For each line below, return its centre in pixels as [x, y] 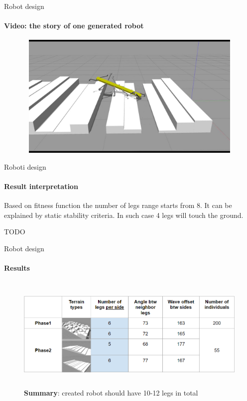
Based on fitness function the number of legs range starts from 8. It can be [118, 205]
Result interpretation [41, 186]
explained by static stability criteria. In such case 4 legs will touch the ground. [124, 215]
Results [17, 268]
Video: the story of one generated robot [74, 26]
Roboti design [25, 166]
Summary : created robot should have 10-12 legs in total [111, 392]
